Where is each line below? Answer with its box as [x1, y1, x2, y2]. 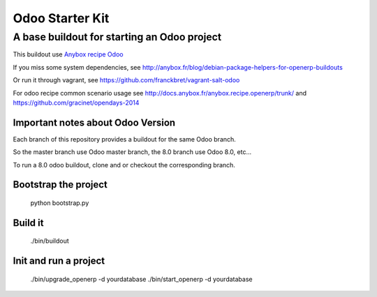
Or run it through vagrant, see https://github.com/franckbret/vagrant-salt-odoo [13, 76, 240, 84]
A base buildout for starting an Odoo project [13, 31, 222, 43]
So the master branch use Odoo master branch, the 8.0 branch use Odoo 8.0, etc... [13, 148, 251, 156]
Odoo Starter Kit [13, 10, 110, 26]
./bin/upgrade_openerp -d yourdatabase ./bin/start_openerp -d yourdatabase [30, 275, 253, 283]
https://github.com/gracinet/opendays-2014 [13, 98, 140, 107]
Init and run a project [13, 255, 105, 267]
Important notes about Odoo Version [13, 116, 176, 128]
